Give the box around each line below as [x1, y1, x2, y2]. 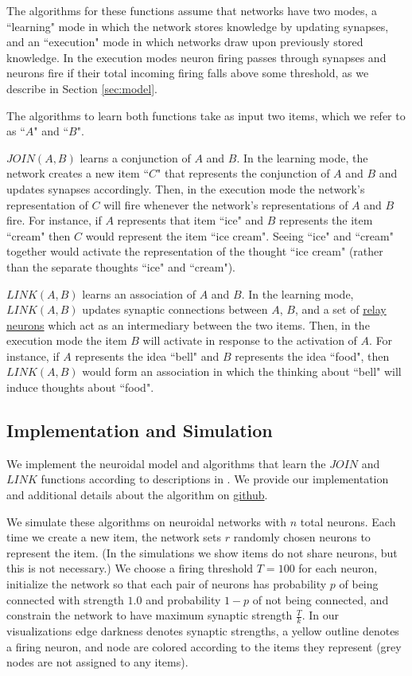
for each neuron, [298, 560, 378, 576]
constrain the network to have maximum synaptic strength [6, 607, 293, 623]
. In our [301, 607, 340, 623]
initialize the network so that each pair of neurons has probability [6, 576, 327, 592]
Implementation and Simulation [6, 418, 273, 443]
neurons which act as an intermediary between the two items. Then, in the [6, 316, 370, 333]
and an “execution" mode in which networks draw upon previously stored [6, 33, 363, 50]
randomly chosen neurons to [233, 529, 371, 545]
